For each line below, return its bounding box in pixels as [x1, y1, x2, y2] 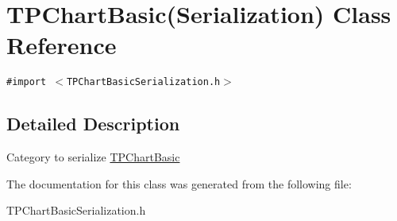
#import [6, 76, 47, 88]
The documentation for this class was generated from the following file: [6, 175, 352, 192]
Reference [6, 29, 117, 61]
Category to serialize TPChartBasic [6, 149, 180, 165]
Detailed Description [6, 111, 180, 136]
